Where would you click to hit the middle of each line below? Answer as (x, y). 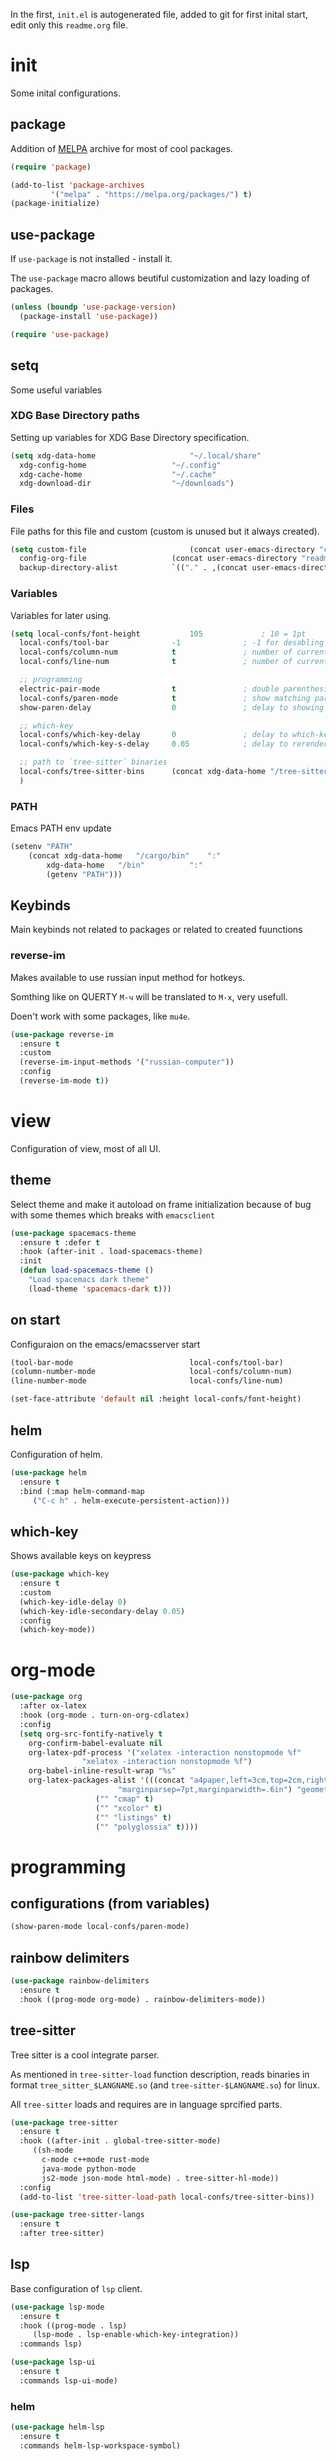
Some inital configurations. (65, 93)
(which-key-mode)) (58, 1630)
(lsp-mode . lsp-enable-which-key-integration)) (136, 2335)
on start (35, 1320)
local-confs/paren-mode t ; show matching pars (176, 698)
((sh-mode (53, 2150)
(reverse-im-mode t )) (64, 1081)
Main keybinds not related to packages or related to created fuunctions (156, 930)
